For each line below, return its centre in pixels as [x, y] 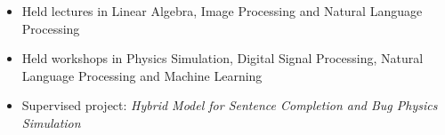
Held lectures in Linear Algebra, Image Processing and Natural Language [222, 11]
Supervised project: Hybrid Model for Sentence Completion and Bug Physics [230, 105]
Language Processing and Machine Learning [142, 75]
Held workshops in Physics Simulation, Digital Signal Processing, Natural [222, 58]
